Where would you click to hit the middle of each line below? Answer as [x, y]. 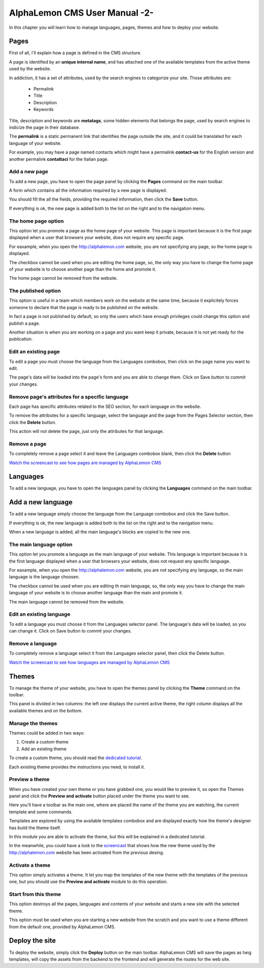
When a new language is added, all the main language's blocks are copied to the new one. [100, 532]
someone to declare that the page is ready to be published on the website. [84, 307]
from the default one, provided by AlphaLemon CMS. [62, 926]
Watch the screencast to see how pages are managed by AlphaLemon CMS [85, 463]
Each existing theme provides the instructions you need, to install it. [77, 767]
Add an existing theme [44, 749]
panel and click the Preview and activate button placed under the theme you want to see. [99, 796]
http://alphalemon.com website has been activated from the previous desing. [87, 852]
